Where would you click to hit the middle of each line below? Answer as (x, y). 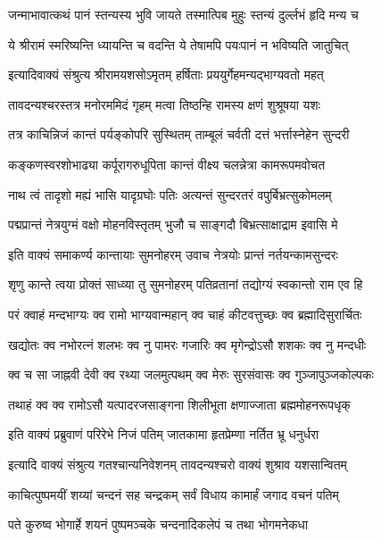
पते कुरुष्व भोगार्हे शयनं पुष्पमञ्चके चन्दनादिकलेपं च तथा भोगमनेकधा (158, 524)
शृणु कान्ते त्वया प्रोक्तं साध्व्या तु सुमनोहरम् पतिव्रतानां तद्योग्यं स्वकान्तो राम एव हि (186, 284)
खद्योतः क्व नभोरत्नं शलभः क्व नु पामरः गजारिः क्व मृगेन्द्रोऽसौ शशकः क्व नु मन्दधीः (187, 344)
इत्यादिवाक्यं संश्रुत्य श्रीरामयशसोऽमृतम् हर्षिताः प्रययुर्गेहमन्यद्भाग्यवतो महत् (166, 75)
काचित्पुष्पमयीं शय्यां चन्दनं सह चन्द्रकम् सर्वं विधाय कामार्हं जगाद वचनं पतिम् (174, 494)
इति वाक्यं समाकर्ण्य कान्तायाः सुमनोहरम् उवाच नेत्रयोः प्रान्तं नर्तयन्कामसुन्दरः (173, 254)
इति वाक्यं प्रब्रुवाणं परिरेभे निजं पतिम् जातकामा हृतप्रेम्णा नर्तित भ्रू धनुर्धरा (164, 434)
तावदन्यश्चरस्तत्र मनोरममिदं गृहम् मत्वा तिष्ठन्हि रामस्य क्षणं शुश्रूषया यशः (164, 104)
